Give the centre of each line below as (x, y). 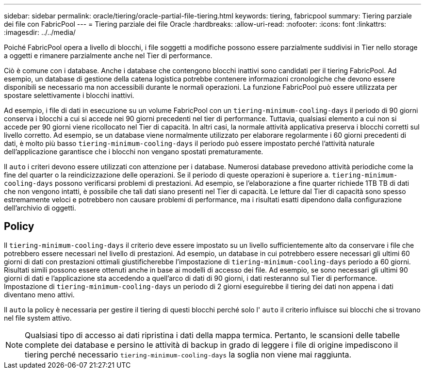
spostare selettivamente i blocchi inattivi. (69, 95)
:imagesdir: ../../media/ (40, 32)
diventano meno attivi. (39, 294)
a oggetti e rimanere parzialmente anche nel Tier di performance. (108, 56)
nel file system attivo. (38, 318)
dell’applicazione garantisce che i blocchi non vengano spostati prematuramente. (134, 152)
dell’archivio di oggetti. (40, 208)
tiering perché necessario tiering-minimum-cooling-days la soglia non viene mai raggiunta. (188, 354)
